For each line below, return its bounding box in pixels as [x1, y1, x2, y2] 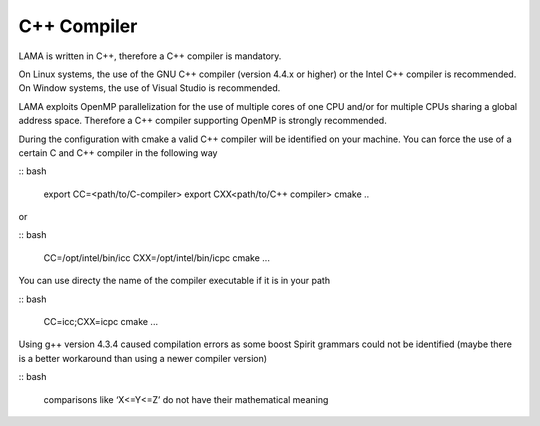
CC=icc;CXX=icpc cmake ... [43, 316, 159, 328]
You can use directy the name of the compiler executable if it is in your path [18, 275, 330, 287]
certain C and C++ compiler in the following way [18, 146, 218, 159]
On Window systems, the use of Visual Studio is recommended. [18, 82, 281, 94]
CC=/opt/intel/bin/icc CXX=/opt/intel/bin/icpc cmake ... [43, 251, 270, 264]
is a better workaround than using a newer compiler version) [18, 352, 268, 364]
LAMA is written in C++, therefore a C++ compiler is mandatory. [18, 50, 282, 62]
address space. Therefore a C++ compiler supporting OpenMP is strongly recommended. [18, 115, 387, 127]
